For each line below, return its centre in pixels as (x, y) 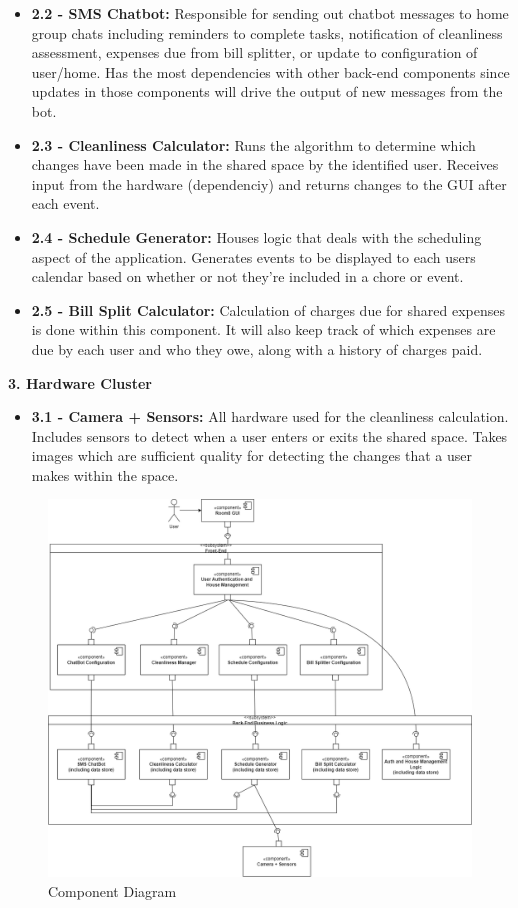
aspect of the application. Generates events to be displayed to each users (253, 256)
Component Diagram (112, 890)
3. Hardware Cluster (80, 382)
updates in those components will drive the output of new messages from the (267, 91)
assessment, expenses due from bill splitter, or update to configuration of (254, 52)
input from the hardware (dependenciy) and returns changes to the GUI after (269, 183)
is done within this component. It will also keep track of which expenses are (263, 329)
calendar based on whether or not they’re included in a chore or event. (247, 276)
